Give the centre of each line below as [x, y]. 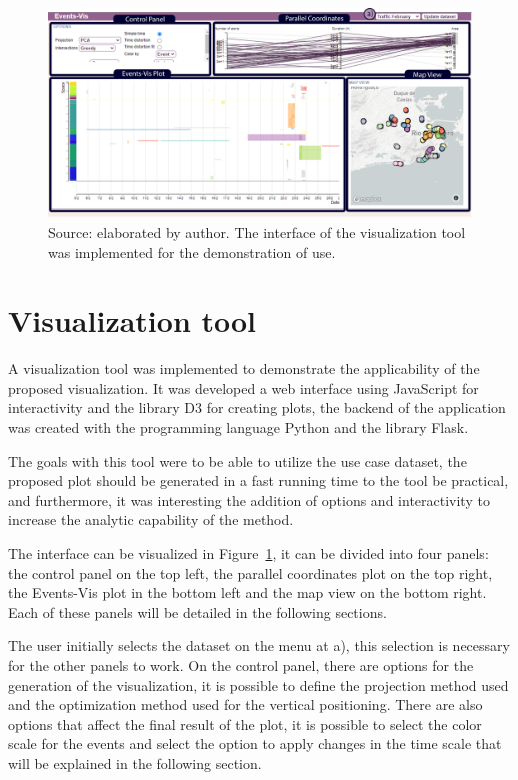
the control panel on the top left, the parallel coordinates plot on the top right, [250, 572]
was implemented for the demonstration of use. [192, 251]
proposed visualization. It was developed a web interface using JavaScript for [243, 387]
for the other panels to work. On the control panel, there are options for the [241, 664]
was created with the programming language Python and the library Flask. [238, 427]
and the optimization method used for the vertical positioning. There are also [245, 704]
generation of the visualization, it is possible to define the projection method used [258, 684]
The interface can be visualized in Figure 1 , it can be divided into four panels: [248, 553]
